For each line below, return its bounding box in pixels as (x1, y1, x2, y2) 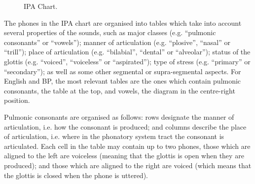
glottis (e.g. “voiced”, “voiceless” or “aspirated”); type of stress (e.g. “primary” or (4, 56, 251, 66)
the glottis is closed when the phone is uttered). (4, 170, 148, 180)
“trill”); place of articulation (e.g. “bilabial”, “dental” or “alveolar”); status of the (4, 46, 251, 57)
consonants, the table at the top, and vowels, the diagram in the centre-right (4, 85, 235, 95)
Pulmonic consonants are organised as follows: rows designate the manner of (4, 111, 234, 122)
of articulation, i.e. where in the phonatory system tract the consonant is (4, 131, 224, 141)
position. (4, 95, 30, 105)
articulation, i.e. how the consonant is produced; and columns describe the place (4, 121, 247, 132)
